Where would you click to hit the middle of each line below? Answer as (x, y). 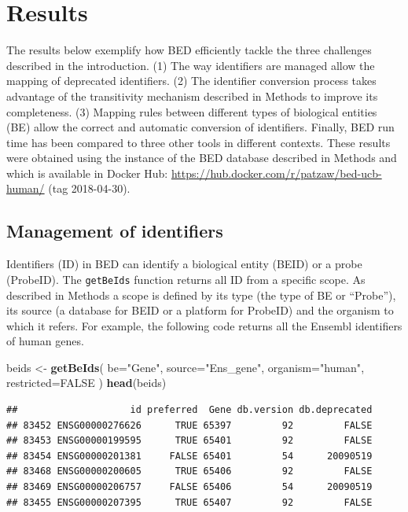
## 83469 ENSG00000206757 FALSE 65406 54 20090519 (189, 487)
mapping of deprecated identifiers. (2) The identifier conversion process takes (191, 81)
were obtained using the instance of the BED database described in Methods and (202, 158)
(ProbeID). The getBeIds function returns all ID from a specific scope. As (186, 279)
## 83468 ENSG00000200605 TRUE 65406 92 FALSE (189, 471)
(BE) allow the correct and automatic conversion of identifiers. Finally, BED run (200, 127)
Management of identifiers (115, 231)
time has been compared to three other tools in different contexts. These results (198, 142)
